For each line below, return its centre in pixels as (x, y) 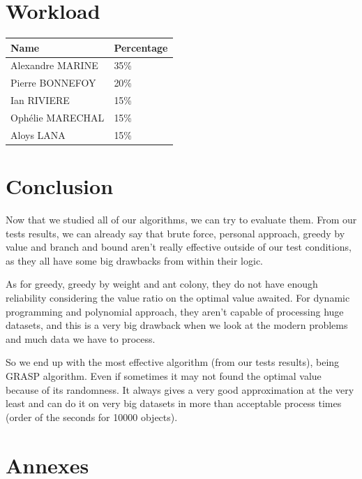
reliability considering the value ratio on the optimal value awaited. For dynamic (178, 298)
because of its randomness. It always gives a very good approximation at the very (180, 389)
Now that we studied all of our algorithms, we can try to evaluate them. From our (181, 220)
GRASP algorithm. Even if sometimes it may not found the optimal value (164, 376)
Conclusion (60, 186)
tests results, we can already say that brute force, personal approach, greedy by (175, 233)
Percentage (141, 47)
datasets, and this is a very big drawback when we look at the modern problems (177, 325)
